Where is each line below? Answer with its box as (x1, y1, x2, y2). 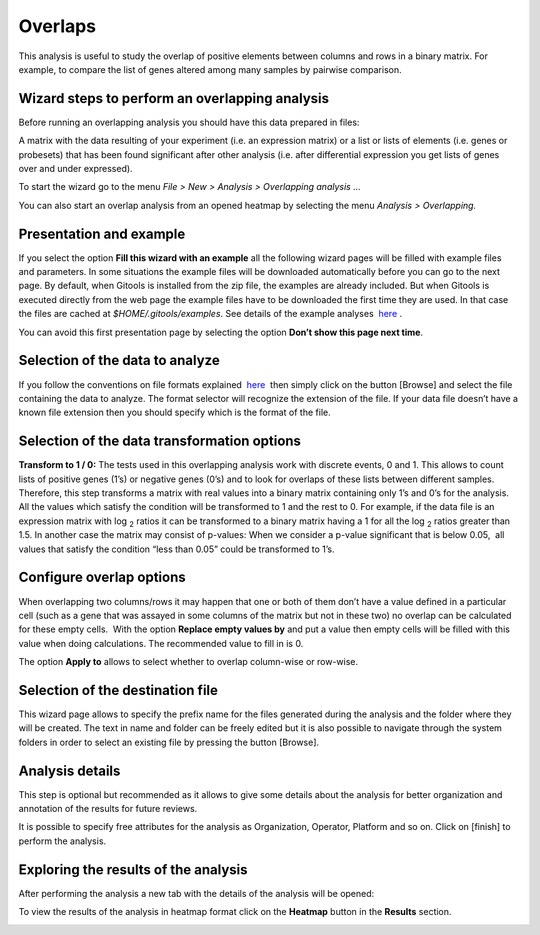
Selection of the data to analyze (18, 352, 220, 369)
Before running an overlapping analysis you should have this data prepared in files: (18, 116, 360, 128)
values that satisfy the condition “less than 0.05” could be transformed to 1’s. (18, 543, 335, 555)
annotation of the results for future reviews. (18, 803, 198, 815)
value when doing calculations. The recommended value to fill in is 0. (18, 637, 304, 649)
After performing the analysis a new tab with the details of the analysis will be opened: (18, 887, 375, 899)
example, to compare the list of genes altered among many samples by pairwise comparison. (18, 63, 402, 75)
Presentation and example (18, 225, 186, 242)
